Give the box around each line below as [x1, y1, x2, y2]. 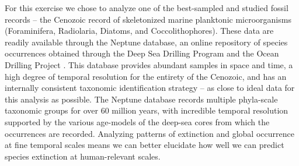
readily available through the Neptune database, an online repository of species [5, 36, 288, 48]
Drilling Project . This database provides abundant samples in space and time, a [5, 58, 293, 70]
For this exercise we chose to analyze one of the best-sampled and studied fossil [5, 2, 288, 13]
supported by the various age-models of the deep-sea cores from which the [5, 115, 270, 128]
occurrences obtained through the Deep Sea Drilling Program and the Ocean [5, 47, 279, 59]
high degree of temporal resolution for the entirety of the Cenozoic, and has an [5, 70, 287, 82]
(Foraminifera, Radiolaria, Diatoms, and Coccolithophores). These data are [5, 24, 274, 37]
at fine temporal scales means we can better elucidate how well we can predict [5, 139, 284, 151]
